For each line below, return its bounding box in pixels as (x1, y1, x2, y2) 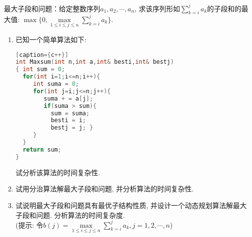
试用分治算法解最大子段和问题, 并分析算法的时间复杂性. (15, 184, 194, 194)
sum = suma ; (51, 109, 90, 117)
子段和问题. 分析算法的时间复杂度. (15, 210, 125, 220)
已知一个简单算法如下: (15, 34, 86, 45)
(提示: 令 (15, 219, 43, 230)
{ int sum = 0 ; (15, 66, 65, 73)
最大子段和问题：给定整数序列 (4, 3, 100, 13)
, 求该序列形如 (134, 3, 180, 13)
